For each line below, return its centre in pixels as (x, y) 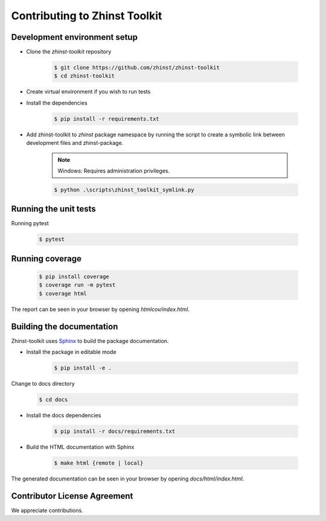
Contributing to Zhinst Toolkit (87, 16)
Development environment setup (75, 37)
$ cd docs (53, 400)
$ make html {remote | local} (99, 463)
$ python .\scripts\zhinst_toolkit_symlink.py (124, 190)
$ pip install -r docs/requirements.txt (114, 431)
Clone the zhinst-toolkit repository (69, 52)
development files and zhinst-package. (75, 143)
